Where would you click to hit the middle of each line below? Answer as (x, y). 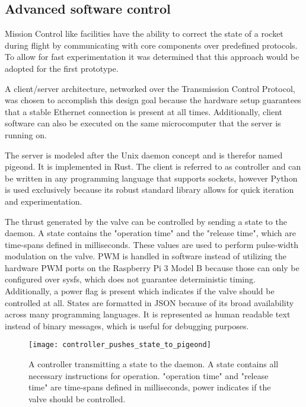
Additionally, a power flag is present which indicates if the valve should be (140, 291)
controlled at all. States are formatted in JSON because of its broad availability (149, 302)
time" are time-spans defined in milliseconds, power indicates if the (150, 387)
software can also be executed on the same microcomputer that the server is (143, 123)
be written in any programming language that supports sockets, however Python (151, 178)
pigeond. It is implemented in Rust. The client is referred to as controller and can (153, 166)
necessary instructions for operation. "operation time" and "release (149, 375)
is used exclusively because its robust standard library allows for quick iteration (149, 190)
